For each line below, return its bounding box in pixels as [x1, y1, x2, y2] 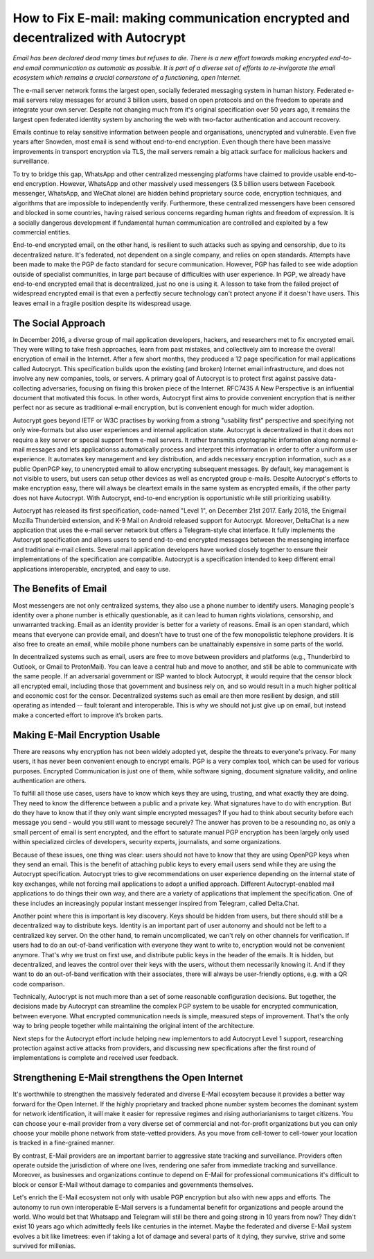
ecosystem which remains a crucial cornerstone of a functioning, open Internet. [12, 74, 242, 82]
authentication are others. [12, 776, 87, 785]
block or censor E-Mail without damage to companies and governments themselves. [12, 1180, 254, 1189]
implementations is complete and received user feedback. [12, 1054, 179, 1062]
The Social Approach [12, 317, 106, 329]
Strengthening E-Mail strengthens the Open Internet [12, 1072, 244, 1084]
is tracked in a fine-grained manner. [12, 1138, 115, 1147]
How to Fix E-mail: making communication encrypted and [12, 10, 350, 26]
